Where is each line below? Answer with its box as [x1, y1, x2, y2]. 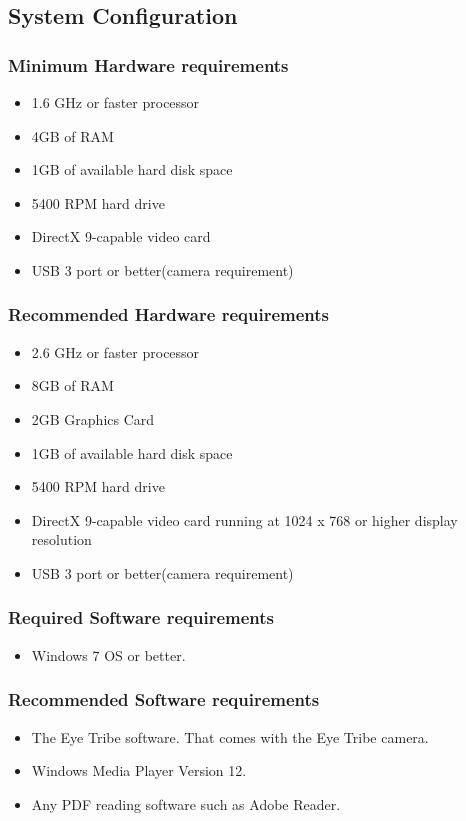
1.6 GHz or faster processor [31, 92, 200, 112]
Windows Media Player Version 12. [31, 760, 247, 781]
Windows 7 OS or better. [31, 644, 186, 665]
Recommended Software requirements [8, 687, 320, 712]
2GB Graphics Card [31, 408, 155, 429]
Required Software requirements [8, 605, 275, 630]
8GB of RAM [31, 375, 114, 396]
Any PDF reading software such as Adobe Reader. [31, 793, 341, 814]
